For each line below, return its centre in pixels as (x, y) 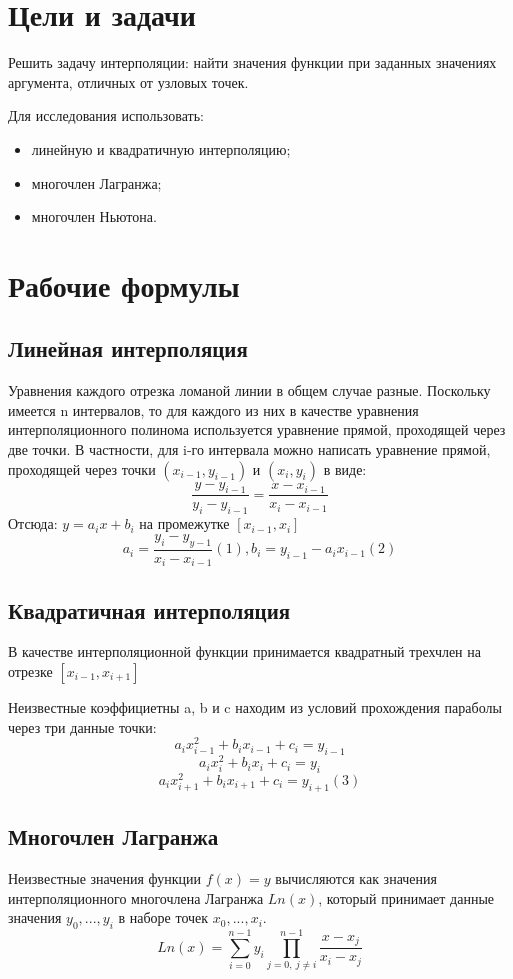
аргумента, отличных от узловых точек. (128, 81)
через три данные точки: (82, 726)
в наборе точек (163, 917)
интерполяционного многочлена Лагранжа (136, 897)
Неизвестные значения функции (105, 877)
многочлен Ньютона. (94, 216)
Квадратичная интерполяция (149, 609)
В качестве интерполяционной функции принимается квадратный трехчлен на (244, 651)
